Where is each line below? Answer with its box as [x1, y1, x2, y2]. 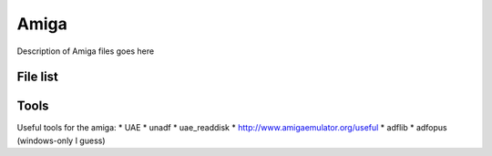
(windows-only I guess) [16, 135, 106, 146]
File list [16, 69, 59, 85]
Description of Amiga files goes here [16, 46, 155, 57]
